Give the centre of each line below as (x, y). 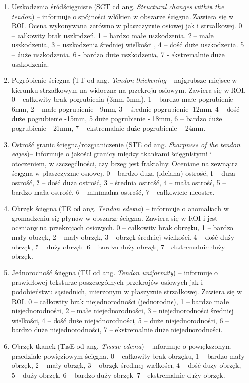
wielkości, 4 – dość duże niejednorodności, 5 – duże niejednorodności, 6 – (120, 320)
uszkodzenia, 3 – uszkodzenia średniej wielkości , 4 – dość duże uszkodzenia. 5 (128, 45)
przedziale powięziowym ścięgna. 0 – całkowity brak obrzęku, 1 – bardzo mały (128, 355)
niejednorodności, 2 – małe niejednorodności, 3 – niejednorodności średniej (123, 311)
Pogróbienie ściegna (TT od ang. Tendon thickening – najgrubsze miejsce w (124, 80)
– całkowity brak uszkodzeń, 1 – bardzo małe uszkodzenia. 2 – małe (113, 35)
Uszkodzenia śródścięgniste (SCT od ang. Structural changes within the (118, 6)
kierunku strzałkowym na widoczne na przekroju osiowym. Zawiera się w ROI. (128, 89)
